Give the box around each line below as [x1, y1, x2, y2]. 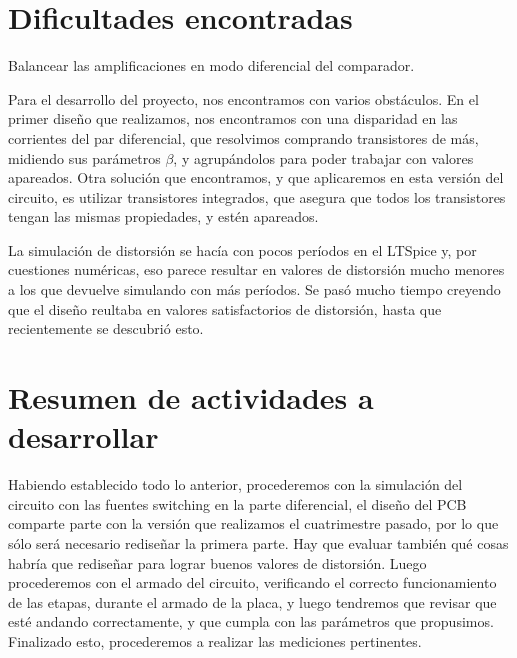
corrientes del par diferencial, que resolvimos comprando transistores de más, [8, 127, 479, 148]
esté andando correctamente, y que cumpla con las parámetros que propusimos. [8, 611, 494, 632]
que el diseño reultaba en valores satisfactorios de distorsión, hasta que [8, 298, 442, 319]
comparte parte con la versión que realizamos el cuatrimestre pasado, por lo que [8, 513, 499, 534]
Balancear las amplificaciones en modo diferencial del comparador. [8, 55, 415, 76]
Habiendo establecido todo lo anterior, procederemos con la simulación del [8, 474, 463, 495]
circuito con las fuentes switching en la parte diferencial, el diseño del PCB [8, 493, 467, 514]
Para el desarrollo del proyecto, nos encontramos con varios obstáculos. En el [8, 88, 479, 109]
